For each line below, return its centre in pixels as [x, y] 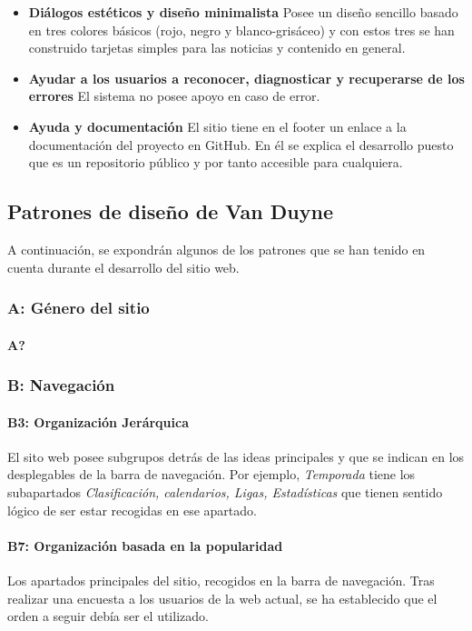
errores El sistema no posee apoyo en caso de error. [174, 96]
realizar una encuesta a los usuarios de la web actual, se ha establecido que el [222, 598]
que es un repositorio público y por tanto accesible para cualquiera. [216, 162]
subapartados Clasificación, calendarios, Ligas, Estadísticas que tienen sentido [225, 492]
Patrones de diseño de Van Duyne [170, 211]
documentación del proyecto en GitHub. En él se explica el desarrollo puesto [241, 144]
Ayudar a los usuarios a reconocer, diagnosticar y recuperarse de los [246, 78]
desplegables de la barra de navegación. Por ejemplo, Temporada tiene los [211, 474]
